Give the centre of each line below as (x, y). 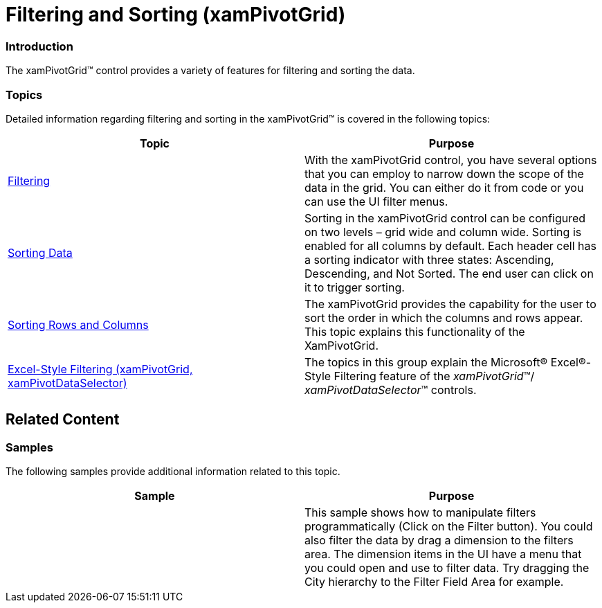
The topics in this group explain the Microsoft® (426, 362)
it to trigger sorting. (355, 287)
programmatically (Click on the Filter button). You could (449, 527)
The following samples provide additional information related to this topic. (173, 472)
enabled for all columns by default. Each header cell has (450, 245)
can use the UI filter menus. (376, 201)
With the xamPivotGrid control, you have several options (451, 160)
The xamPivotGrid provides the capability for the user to (450, 304)
